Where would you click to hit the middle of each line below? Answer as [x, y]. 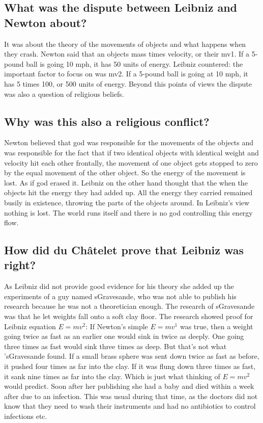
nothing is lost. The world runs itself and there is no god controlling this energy [128, 212]
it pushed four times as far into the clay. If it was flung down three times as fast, [130, 366]
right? [20, 265]
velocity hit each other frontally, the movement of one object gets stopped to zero [131, 162]
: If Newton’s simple [117, 326]
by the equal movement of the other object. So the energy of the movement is [125, 173]
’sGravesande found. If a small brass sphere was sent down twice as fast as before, [132, 356]
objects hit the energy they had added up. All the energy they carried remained [128, 192]
